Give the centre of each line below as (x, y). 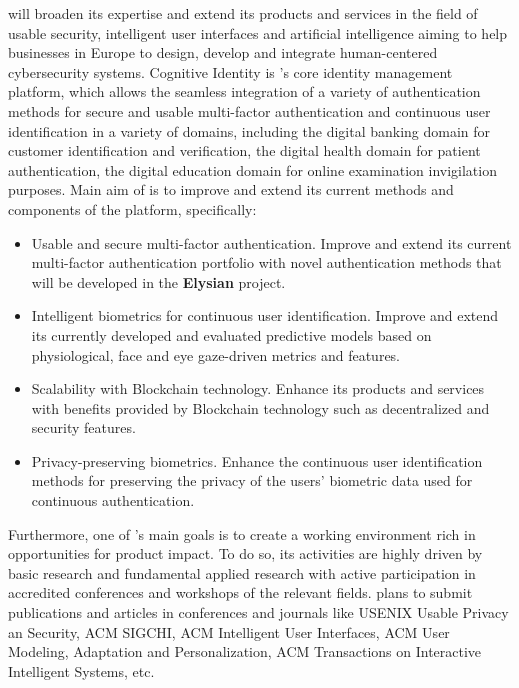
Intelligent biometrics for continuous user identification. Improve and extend (265, 315)
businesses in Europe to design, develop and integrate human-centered (223, 52)
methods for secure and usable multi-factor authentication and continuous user (249, 110)
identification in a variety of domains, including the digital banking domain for (249, 130)
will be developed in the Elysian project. (158, 281)
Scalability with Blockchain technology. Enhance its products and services (258, 388)
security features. (83, 427)
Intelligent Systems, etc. (81, 670)
